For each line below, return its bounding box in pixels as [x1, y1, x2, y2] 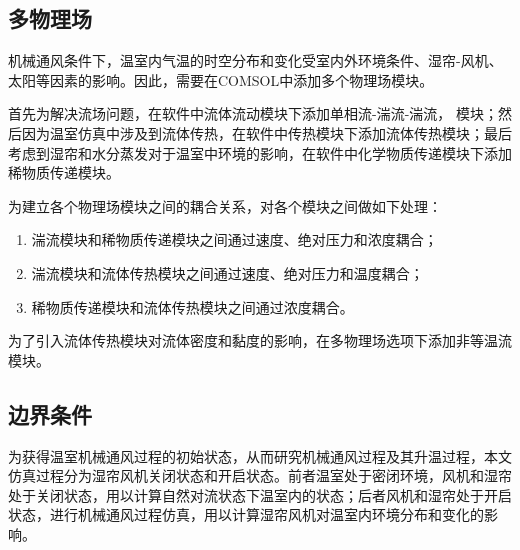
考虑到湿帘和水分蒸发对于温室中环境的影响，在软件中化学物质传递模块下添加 [8, 142, 512, 163]
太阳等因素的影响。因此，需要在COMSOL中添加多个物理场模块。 [8, 69, 434, 90]
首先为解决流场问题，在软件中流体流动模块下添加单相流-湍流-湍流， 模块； [8, 103, 498, 124]
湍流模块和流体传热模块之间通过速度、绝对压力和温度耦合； [31, 262, 424, 283]
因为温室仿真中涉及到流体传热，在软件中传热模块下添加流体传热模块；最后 [21, 122, 512, 143]
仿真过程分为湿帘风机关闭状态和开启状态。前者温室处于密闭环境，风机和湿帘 [8, 465, 512, 486]
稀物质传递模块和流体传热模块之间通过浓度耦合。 [31, 296, 354, 317]
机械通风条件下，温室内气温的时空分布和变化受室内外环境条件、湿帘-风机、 [8, 50, 503, 71]
